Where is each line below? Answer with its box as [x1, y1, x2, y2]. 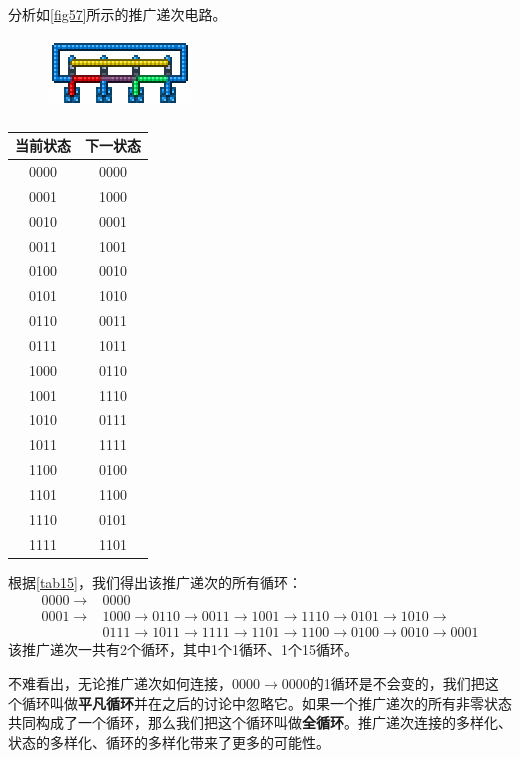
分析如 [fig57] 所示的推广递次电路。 [8, 4, 227, 24]
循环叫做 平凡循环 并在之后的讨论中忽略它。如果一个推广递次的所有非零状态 [21, 692, 512, 713]
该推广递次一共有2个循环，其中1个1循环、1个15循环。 [8, 639, 358, 660]
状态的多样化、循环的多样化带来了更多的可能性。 [8, 731, 330, 752]
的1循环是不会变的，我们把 [309, 673, 485, 694]
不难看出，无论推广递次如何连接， [8, 673, 232, 694]
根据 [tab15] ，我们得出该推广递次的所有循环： [8, 571, 303, 592]
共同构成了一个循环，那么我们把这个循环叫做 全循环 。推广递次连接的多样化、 [8, 712, 512, 733]
